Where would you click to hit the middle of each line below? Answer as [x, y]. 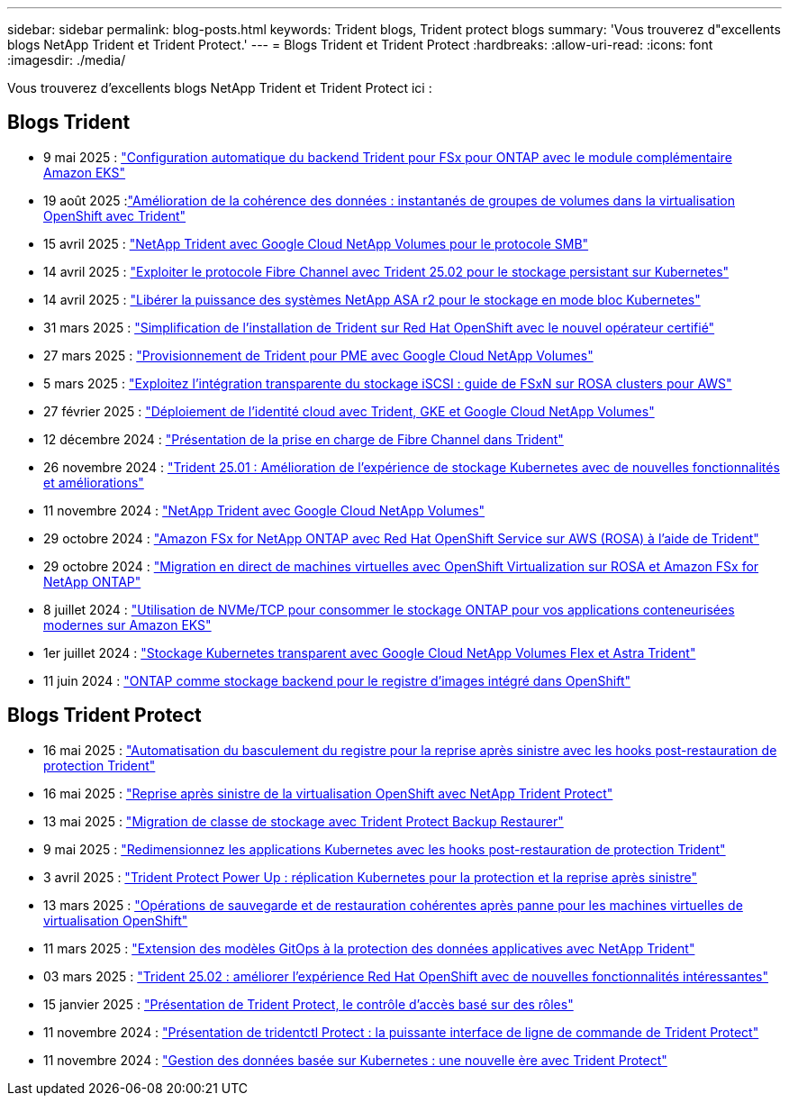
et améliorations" [94, 482]
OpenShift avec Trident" [115, 215]
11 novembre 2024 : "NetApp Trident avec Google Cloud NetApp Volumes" [264, 510]
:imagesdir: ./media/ [67, 60]
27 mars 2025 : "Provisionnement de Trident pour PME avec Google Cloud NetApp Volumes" [318, 355]
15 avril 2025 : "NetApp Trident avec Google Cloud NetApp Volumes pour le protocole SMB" [316, 243]
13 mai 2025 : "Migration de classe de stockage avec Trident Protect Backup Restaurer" [304, 821]
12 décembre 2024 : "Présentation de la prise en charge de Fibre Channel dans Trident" [304, 439]
